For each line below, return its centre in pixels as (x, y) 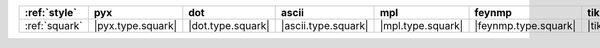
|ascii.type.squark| (324, 25)
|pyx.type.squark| (135, 25)
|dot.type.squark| (229, 25)
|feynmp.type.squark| (525, 25)
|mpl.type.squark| (421, 25)
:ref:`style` (50, 12)
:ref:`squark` (54, 25)
